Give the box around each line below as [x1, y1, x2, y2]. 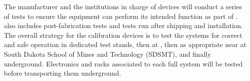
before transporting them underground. [4, 68, 121, 78]
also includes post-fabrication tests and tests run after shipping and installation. [4, 20, 243, 31]
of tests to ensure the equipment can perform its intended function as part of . [4, 11, 238, 21]
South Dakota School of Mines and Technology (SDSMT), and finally [4, 49, 211, 59]
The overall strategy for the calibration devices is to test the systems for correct [4, 30, 243, 40]
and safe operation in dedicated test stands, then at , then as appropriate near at [4, 39, 247, 49]
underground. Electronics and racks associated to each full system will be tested [4, 58, 243, 68]
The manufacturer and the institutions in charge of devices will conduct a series [4, 1, 242, 11]
